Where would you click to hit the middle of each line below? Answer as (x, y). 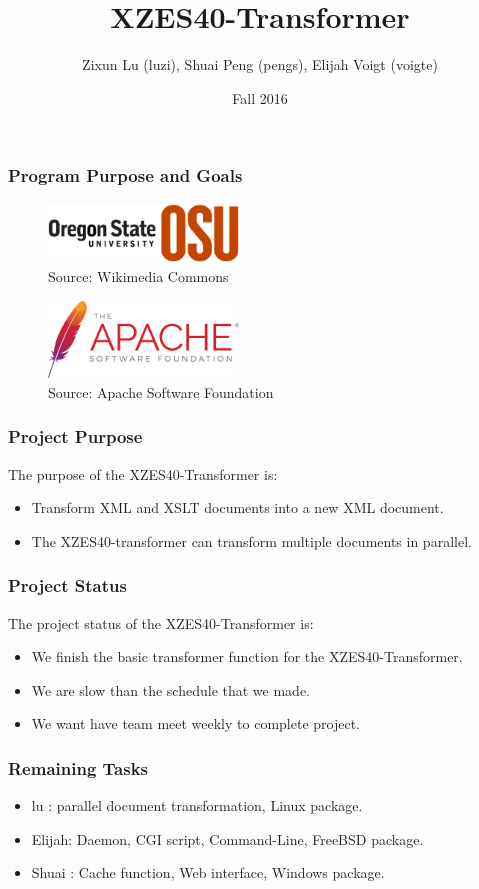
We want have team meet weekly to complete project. (195, 723)
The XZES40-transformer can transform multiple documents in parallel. (251, 540)
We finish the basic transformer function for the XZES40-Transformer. (247, 656)
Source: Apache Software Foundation (161, 391)
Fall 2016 (260, 97)
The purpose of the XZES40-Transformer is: (143, 473)
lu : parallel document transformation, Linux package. (197, 805)
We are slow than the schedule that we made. (171, 689)
